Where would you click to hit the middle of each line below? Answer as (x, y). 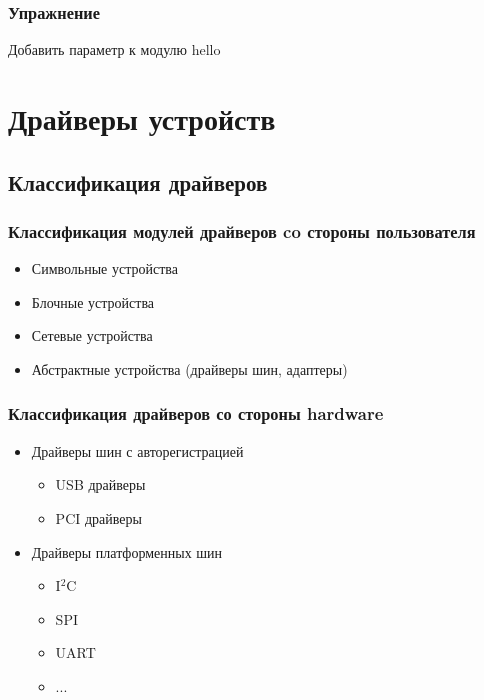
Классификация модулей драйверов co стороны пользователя (242, 230)
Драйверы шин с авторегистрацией (137, 450)
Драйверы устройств (142, 118)
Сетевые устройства (92, 335)
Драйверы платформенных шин (127, 551)
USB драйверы (100, 484)
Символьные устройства (104, 268)
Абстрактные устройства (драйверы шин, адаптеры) (189, 368)
